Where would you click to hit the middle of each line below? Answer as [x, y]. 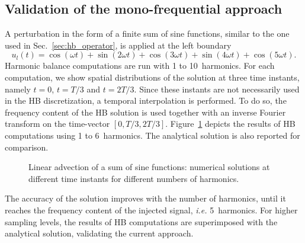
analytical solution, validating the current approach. [99, 233]
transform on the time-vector [57, 124]
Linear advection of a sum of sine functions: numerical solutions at [149, 167]
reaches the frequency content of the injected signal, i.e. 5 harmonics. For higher [151, 210]
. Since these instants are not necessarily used [217, 89]
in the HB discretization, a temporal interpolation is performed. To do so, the [146, 100]
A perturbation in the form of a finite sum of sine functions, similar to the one [147, 33]
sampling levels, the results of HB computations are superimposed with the [141, 221]
